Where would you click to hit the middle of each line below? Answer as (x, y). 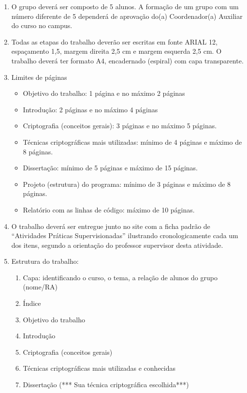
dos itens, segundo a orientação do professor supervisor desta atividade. (117, 245)
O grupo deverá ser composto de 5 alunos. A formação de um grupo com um (125, 6)
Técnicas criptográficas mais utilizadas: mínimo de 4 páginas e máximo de (132, 142)
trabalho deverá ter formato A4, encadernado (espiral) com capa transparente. (127, 60)
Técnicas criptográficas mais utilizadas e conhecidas (99, 368)
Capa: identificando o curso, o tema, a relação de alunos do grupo (120, 277)
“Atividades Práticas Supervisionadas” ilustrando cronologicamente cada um (125, 235)
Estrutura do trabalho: (45, 261)
